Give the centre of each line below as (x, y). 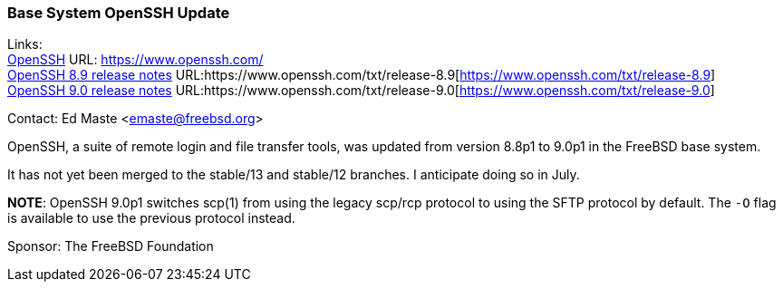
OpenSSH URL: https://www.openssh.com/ (135, 60)
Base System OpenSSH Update (119, 13)
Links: (25, 44)
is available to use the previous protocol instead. (151, 218)
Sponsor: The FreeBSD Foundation (111, 246)
